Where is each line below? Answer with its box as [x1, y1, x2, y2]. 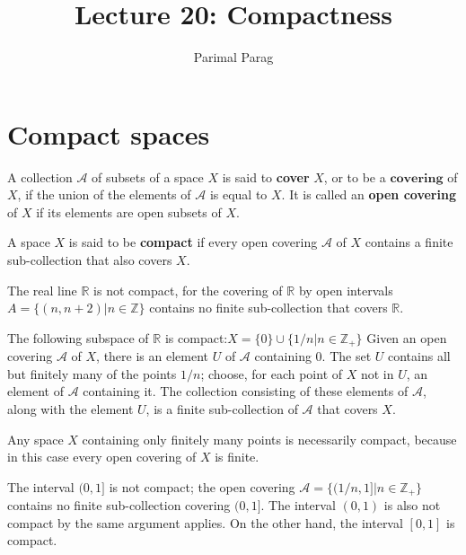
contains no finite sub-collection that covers [149, 298, 388, 317]
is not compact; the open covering [109, 477, 295, 496]
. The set [321, 347, 372, 366]
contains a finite [365, 233, 453, 251]
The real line [7, 280, 77, 299]
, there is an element [96, 347, 208, 366]
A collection [7, 167, 73, 186]
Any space [7, 429, 64, 448]
